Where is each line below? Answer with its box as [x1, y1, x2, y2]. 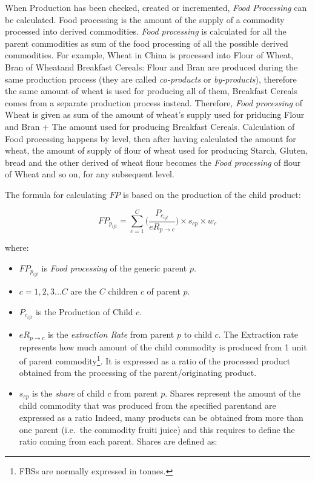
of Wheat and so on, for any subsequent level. [5, 168, 174, 180]
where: [5, 241, 29, 254]
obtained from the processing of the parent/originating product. [19, 366, 257, 379]
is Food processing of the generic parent [41, 261, 187, 274]
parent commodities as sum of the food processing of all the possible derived [5, 36, 288, 49]
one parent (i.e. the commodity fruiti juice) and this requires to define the [19, 423, 295, 435]
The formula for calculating [5, 188, 107, 200]
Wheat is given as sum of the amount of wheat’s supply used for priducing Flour [5, 108, 305, 121]
